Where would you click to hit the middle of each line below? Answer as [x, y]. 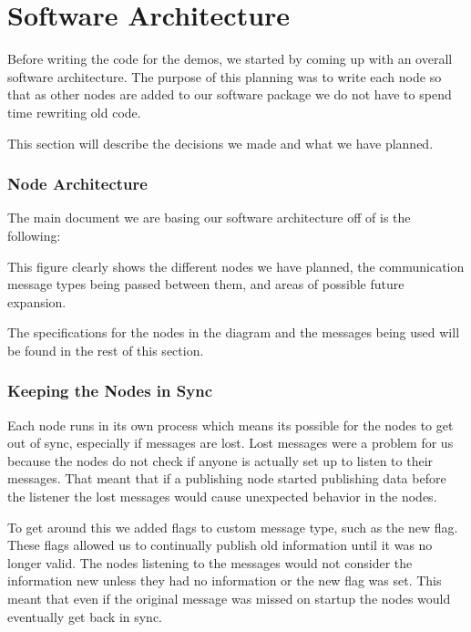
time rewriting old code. [74, 112]
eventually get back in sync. [85, 616]
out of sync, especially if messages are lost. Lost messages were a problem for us [230, 443]
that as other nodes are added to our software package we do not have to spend [230, 94]
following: [34, 235]
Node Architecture [77, 184]
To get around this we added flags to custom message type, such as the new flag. [233, 527]
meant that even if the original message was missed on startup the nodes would [229, 599]
